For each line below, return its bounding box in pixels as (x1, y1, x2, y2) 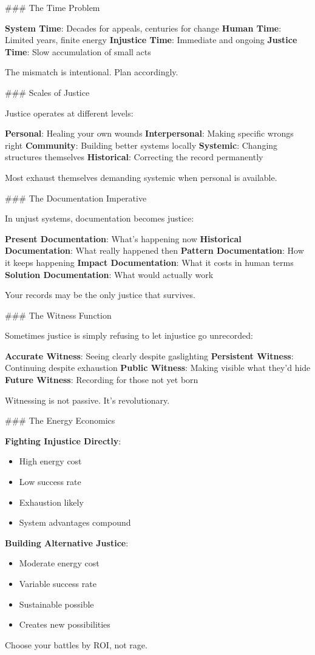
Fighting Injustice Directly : (5, 434, 121, 447)
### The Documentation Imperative (5, 191, 147, 204)
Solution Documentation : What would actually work (5, 268, 214, 280)
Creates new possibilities (19, 618, 110, 631)
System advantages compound (19, 516, 131, 529)
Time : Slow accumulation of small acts (5, 45, 151, 58)
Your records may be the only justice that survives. (5, 288, 195, 301)
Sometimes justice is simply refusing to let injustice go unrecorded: (5, 329, 253, 342)
